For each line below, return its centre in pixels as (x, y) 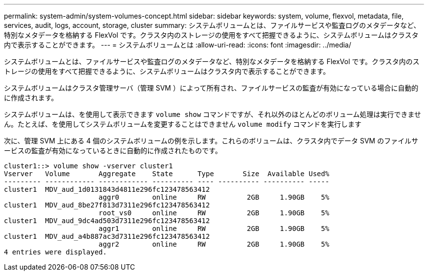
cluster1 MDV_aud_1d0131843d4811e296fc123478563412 (107, 189)
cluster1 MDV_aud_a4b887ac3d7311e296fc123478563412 (107, 236)
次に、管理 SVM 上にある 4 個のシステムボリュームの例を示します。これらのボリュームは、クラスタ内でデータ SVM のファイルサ (211, 141)
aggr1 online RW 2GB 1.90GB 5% (214, 229)
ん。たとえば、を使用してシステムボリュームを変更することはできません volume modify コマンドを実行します (183, 124)
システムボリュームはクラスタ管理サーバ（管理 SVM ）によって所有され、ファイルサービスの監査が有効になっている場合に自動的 (211, 88)
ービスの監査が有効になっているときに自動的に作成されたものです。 (113, 150)
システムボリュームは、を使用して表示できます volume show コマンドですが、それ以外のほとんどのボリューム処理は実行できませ (213, 114)
